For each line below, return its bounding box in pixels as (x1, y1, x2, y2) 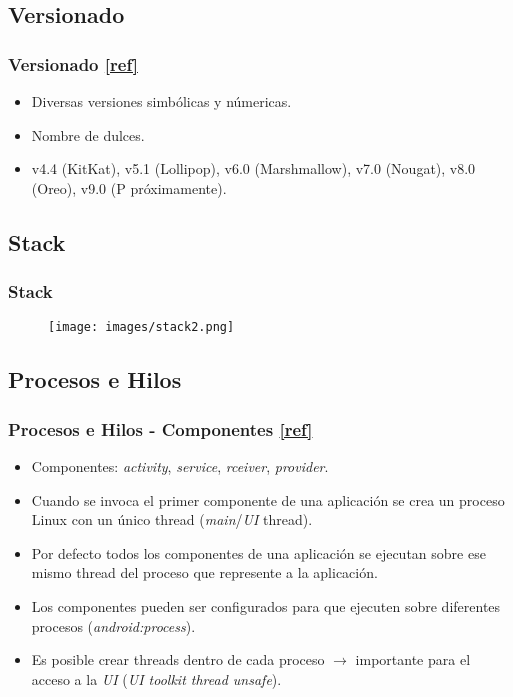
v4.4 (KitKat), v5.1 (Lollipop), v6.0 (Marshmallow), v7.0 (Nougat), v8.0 (31, 158, 476, 179)
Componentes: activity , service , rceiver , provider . (31, 456, 329, 477)
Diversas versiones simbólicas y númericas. (31, 91, 292, 111)
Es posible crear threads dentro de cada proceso (31, 649, 325, 670)
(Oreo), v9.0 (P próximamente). (31, 177, 227, 198)
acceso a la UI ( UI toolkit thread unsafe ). (31, 668, 282, 689)
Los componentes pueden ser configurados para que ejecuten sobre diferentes (31, 596, 501, 616)
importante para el (355, 649, 471, 670)
